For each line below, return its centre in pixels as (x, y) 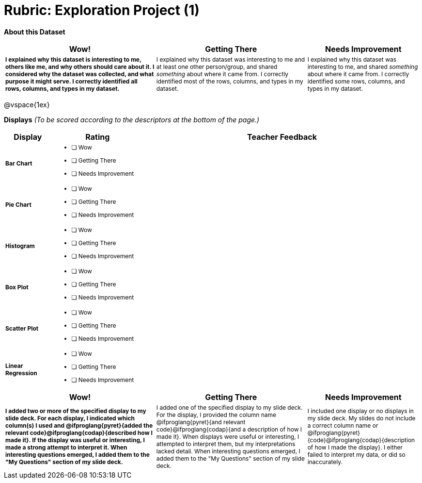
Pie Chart (18, 204)
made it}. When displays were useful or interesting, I (228, 436)
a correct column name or (343, 426)
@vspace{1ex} (27, 104)
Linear (14, 366)
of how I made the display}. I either (355, 448)
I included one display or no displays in (360, 411)
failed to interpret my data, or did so (356, 455)
